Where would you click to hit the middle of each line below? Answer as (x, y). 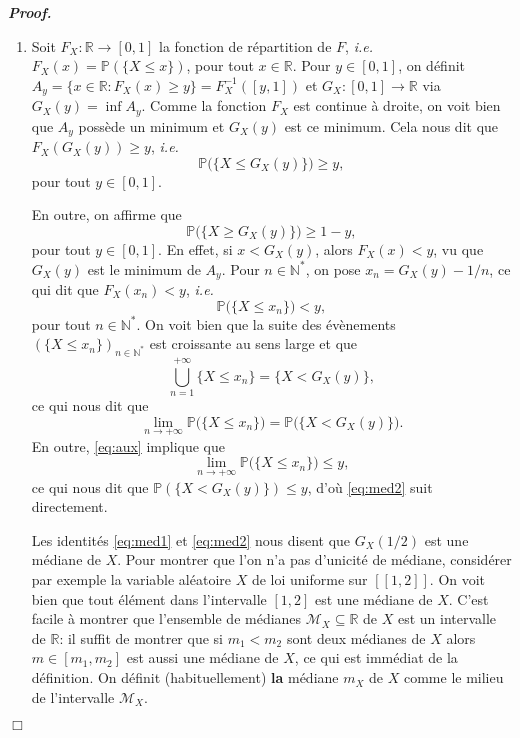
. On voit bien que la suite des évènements (266, 323)
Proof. (30, 12)
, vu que (458, 248)
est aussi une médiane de (202, 657)
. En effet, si (195, 248)
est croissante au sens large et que (253, 343)
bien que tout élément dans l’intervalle (149, 598)
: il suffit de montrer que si (141, 637)
